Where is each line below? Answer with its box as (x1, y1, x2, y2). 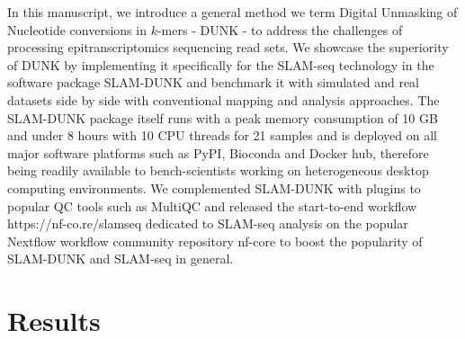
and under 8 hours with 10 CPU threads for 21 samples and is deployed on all (7, 126, 437, 145)
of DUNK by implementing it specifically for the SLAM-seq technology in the (7, 55, 434, 74)
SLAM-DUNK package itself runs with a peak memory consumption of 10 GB (7, 108, 438, 127)
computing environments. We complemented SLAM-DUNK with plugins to (7, 178, 421, 197)
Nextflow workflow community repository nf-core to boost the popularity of (7, 231, 423, 250)
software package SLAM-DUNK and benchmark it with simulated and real (7, 73, 419, 92)
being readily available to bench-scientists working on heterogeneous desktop (7, 161, 429, 180)
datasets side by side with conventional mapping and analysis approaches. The (7, 90, 440, 109)
